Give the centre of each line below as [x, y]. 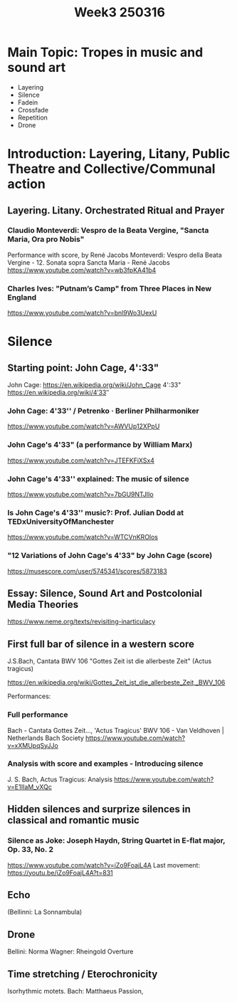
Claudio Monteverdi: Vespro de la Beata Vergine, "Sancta [108, 231]
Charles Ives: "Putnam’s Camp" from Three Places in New [110, 288]
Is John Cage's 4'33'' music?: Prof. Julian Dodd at [96, 512]
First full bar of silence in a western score [101, 644]
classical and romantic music [74, 820]
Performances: [29, 696]
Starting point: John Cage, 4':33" [83, 368]
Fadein [27, 102]
